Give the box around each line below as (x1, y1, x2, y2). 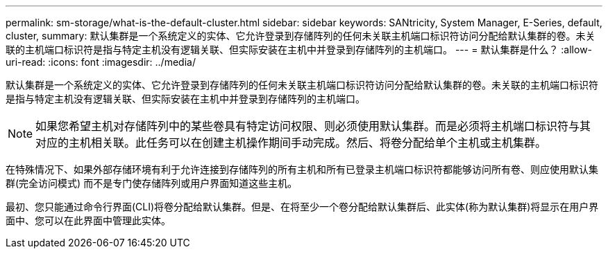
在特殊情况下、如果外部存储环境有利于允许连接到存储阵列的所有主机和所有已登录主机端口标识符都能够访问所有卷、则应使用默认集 (6, 163, 598, 175)
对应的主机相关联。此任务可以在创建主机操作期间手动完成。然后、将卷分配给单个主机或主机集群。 (35, 136, 547, 149)
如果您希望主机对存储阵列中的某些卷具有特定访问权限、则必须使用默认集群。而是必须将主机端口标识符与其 (35, 119, 591, 133)
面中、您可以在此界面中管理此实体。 (6, 215, 171, 226)
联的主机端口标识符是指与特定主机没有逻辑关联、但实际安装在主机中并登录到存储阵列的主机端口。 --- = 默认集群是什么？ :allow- (6, 44, 593, 55)
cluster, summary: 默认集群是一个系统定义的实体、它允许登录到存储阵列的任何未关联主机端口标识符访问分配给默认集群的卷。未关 (6, 30, 596, 42)
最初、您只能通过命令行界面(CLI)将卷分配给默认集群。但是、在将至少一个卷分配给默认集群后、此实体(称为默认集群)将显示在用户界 (6, 201, 599, 212)
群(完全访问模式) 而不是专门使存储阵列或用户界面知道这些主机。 (6, 177, 298, 189)
